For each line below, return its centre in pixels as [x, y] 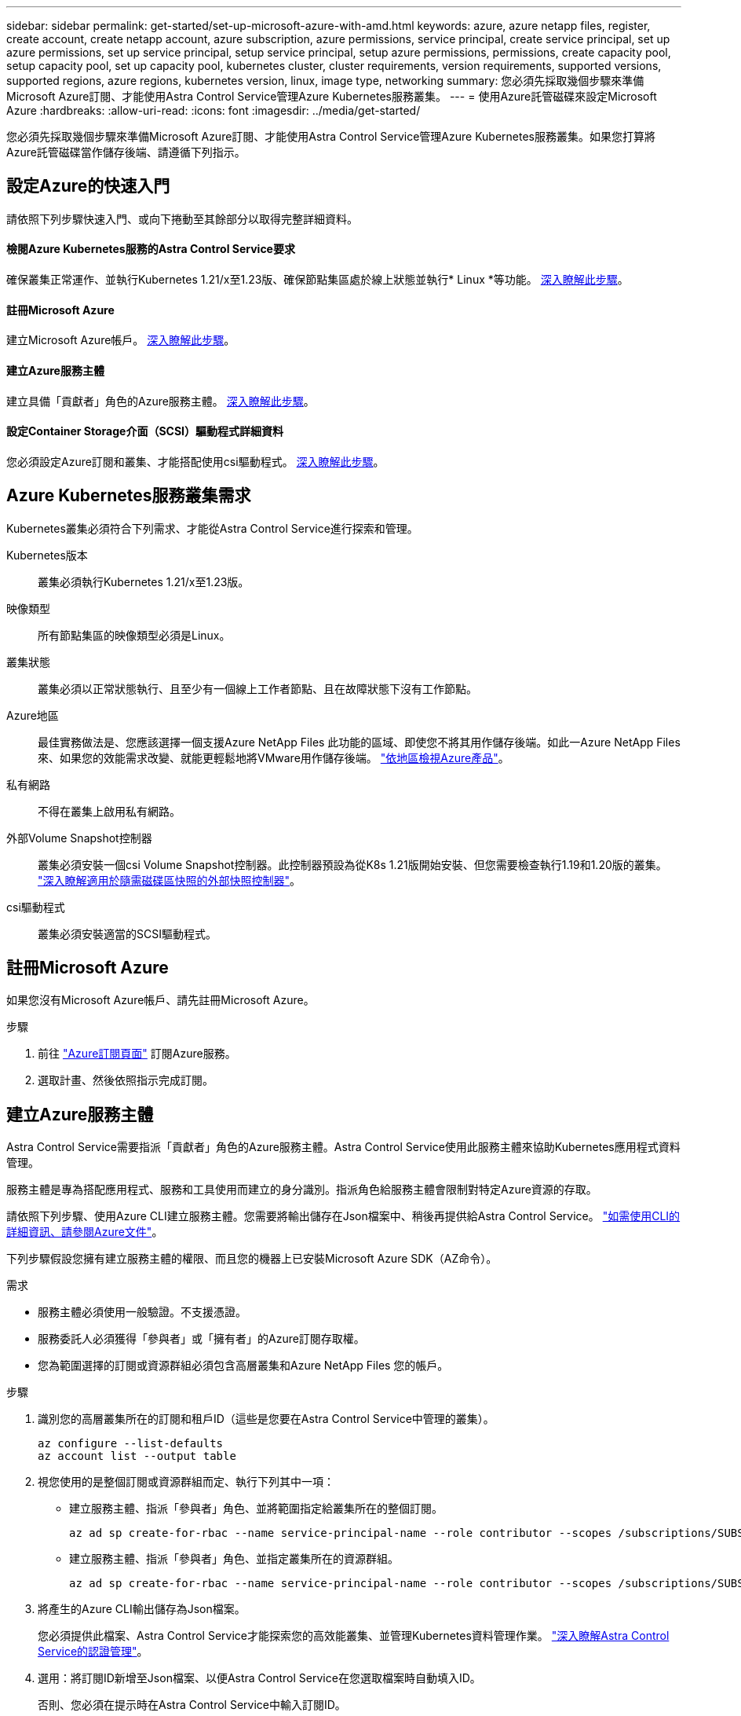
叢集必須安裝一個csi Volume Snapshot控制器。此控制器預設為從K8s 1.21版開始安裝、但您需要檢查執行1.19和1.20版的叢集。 [352, 864]
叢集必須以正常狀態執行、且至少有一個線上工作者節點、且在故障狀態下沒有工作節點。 [257, 688]
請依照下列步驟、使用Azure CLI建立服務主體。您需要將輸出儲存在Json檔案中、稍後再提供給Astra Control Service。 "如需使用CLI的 [343, 1216]
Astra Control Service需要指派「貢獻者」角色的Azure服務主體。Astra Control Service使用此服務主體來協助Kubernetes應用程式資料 [343, 1147]
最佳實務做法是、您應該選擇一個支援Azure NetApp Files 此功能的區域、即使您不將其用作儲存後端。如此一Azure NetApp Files [359, 742]
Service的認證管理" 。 [93, 1652]
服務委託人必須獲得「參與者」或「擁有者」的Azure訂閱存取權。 [201, 1339]
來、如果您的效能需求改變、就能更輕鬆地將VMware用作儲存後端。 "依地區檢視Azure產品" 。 [274, 757]
